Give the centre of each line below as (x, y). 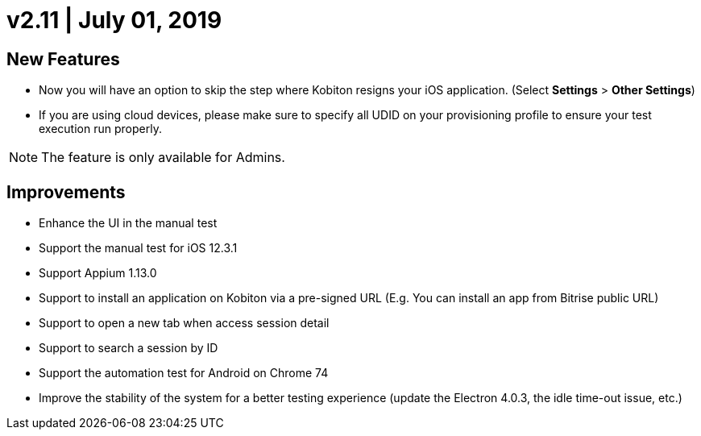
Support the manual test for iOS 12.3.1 (138, 248)
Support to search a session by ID (129, 348)
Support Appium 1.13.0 (98, 273)
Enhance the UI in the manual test (128, 223)
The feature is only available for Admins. (163, 158)
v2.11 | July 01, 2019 (114, 20)
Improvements (66, 192)
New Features (63, 59)
